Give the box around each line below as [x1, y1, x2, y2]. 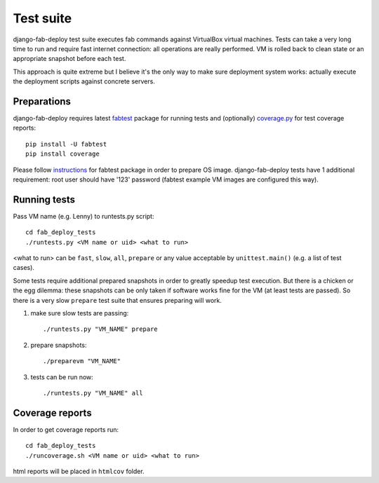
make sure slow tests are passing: [30, 309, 129, 317]
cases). [13, 264, 35, 272]
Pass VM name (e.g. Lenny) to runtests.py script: [13, 212, 154, 220]
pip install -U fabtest [25, 140, 107, 148]
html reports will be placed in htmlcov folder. [13, 467, 145, 476]
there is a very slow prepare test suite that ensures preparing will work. [13, 296, 222, 304]
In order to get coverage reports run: [13, 425, 119, 434]
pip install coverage [25, 150, 100, 158]
